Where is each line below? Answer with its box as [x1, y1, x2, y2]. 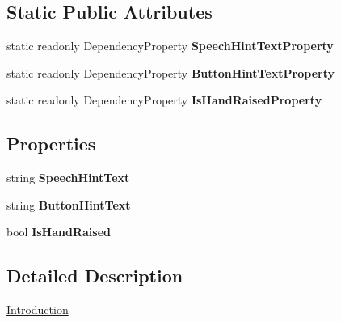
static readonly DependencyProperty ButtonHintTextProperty [6, 64, 335, 81]
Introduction [6, 301, 69, 318]
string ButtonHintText [6, 196, 131, 213]
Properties [6, 131, 96, 156]
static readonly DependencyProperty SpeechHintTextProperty [6, 37, 334, 54]
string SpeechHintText [6, 169, 130, 186]
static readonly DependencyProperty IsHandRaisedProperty [6, 91, 322, 108]
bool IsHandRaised [6, 223, 111, 240]
